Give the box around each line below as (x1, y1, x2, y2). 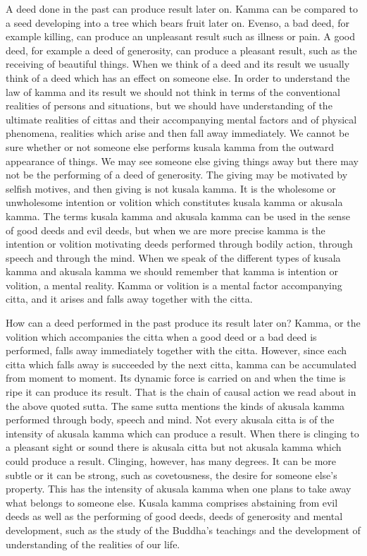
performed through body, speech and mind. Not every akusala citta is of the (6, 412, 335, 427)
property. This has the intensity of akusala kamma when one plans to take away (6, 481, 352, 496)
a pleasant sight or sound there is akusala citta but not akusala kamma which (6, 440, 342, 454)
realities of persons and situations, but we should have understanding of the (6, 98, 332, 113)
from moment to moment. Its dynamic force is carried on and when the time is (6, 370, 346, 385)
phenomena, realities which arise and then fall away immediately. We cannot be (6, 126, 349, 140)
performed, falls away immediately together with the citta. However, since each (6, 343, 347, 358)
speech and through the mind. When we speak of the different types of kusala (6, 250, 341, 265)
